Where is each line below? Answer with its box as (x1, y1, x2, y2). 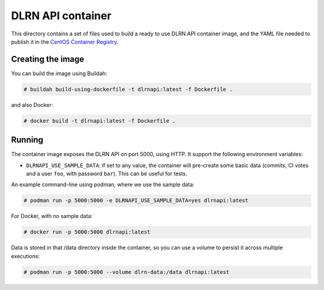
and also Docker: (11, 101, 53, 108)
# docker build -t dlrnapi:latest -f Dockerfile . (23, 117, 176, 124)
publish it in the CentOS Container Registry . (11, 38, 119, 45)
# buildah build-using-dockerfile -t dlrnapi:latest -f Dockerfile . (23, 86, 233, 92)
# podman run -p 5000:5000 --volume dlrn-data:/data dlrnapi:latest (23, 268, 230, 276)
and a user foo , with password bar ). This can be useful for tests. (26, 170, 188, 177)
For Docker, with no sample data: (11, 213, 93, 220)
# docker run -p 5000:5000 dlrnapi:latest (23, 229, 151, 235)
